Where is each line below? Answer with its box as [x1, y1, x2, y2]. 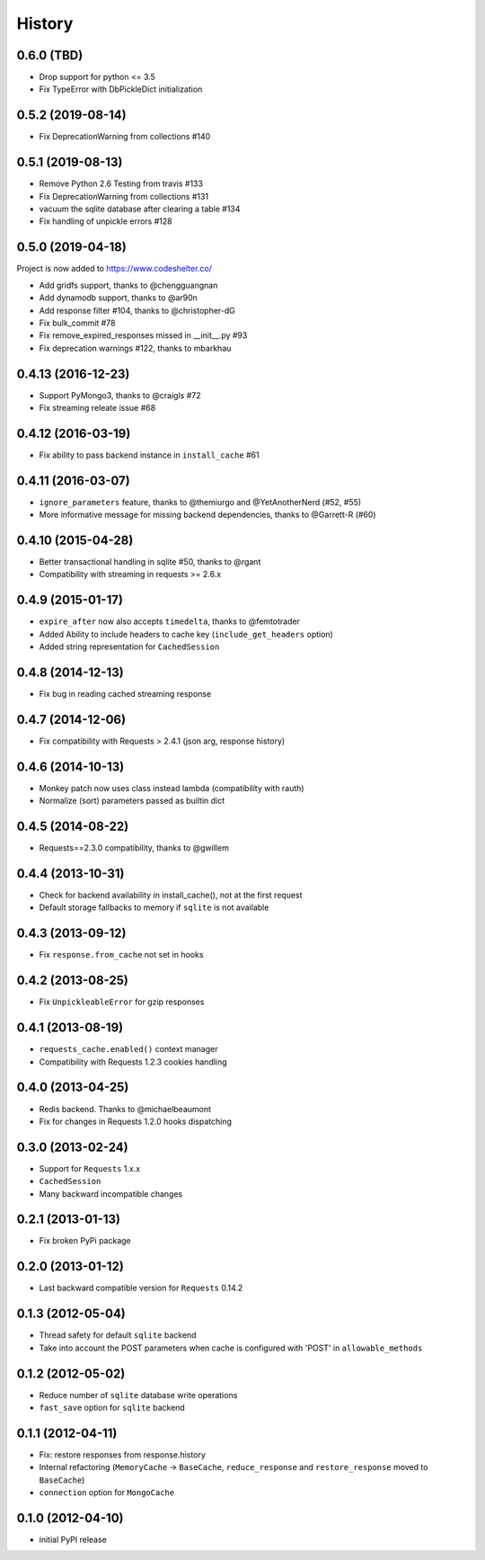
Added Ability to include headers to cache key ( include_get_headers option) [39, 628, 334, 639]
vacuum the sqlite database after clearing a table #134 [39, 203, 241, 215]
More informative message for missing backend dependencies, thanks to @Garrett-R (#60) [39, 509, 376, 521]
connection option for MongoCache [39, 1487, 175, 1498]
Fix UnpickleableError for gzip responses [39, 996, 205, 1007]
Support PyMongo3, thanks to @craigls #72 [39, 389, 201, 400]
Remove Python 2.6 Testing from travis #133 [39, 178, 204, 189]
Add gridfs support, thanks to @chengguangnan [39, 280, 218, 290]
